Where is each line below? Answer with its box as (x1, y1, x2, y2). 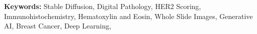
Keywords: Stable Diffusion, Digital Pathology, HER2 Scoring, (4, 1, 201, 11)
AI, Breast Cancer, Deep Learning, (4, 20, 112, 31)
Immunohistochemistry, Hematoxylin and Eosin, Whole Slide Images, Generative (4, 10, 253, 21)
